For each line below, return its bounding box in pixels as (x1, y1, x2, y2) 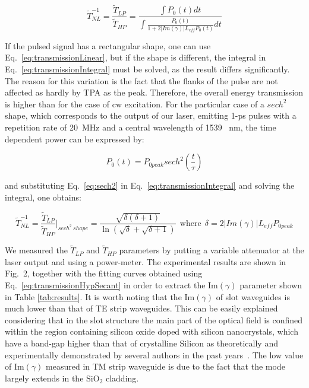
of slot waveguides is (216, 290, 290, 303)
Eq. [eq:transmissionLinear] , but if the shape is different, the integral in (5, 51, 266, 63)
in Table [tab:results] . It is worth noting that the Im (5, 290, 195, 303)
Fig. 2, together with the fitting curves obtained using (5, 267, 203, 279)
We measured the (5, 244, 68, 256)
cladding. (105, 371, 139, 384)
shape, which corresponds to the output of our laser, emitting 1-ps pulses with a (5, 109, 297, 122)
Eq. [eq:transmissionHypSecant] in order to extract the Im (5, 279, 218, 291)
